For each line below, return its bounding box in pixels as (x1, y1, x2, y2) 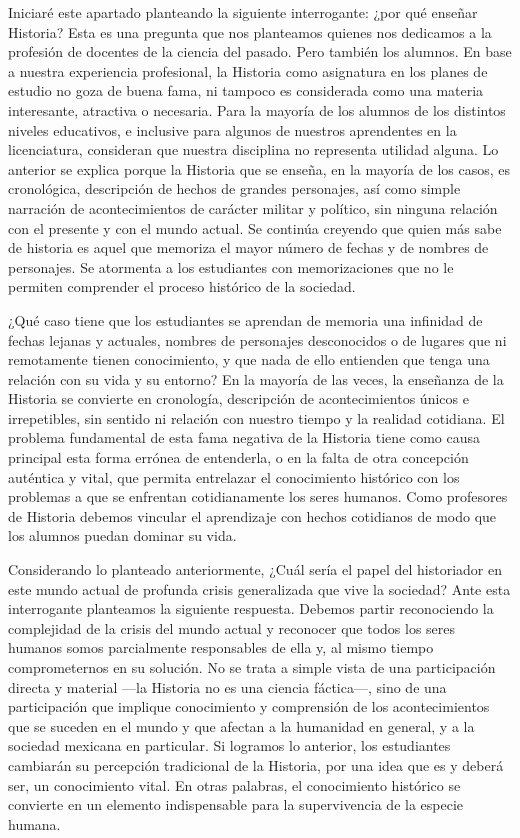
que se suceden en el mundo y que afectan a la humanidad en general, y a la (8, 715, 475, 736)
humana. (8, 813, 61, 834)
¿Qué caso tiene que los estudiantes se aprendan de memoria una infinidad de (8, 309, 483, 330)
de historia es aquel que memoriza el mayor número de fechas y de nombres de (8, 237, 489, 258)
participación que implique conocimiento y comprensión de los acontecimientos (8, 696, 490, 717)
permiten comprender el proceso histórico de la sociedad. (8, 276, 356, 297)
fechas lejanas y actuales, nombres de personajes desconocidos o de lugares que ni (8, 329, 507, 350)
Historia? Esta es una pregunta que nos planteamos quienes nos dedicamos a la (8, 21, 492, 42)
